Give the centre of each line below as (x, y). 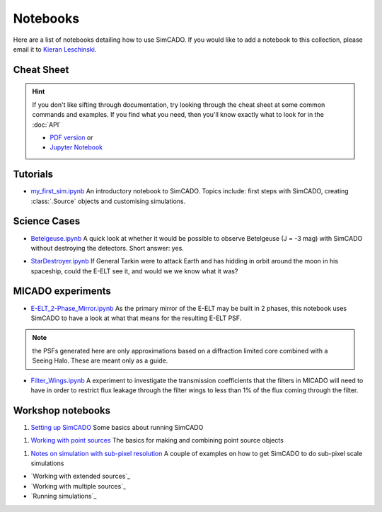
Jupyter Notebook (76, 147)
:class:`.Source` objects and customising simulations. (108, 201)
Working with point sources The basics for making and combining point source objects (157, 440)
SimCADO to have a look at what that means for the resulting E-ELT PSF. (136, 318)
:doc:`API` (47, 125)
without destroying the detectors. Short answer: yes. (107, 248)
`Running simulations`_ (64, 496)
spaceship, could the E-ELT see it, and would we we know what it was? (134, 271)
